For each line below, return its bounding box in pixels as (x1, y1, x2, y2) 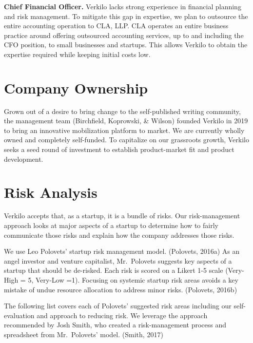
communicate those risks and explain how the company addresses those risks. (4, 229, 234, 240)
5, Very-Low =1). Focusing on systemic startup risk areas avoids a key (28, 274, 238, 285)
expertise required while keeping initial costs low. (4, 49, 151, 59)
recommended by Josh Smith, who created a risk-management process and (4, 320, 227, 330)
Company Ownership (4, 77, 148, 97)
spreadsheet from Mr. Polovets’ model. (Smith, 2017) (4, 329, 163, 339)
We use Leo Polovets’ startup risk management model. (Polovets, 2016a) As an (4, 246, 240, 256)
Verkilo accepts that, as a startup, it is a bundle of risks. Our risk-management (4, 210, 240, 221)
